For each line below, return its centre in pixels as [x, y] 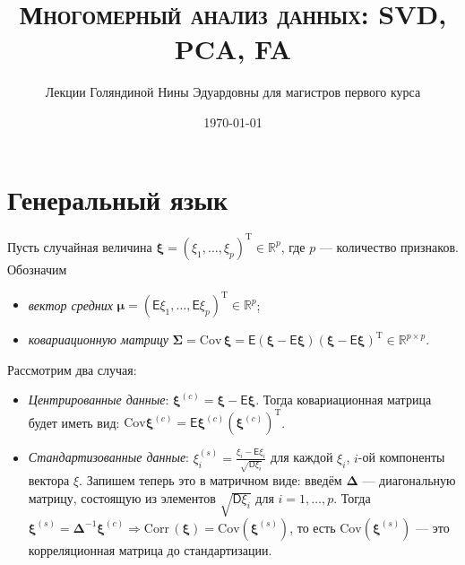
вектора [49, 480]
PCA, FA [233, 49]
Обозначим [37, 269]
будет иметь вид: [74, 422]
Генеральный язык [118, 199]
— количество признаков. [389, 246]
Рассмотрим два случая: [72, 369]
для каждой [302, 457]
